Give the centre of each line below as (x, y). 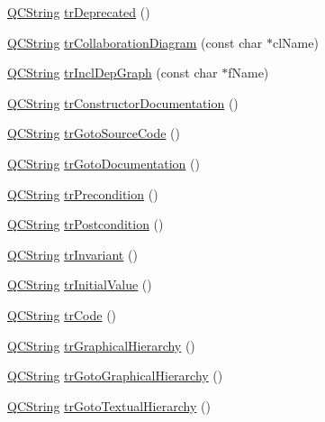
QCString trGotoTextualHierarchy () (109, 405)
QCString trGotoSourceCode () (94, 133)
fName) (248, 73)
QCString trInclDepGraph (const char (113, 73)
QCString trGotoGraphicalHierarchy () (115, 376)
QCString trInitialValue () (80, 284)
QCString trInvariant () (72, 254)
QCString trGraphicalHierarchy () (101, 345)
